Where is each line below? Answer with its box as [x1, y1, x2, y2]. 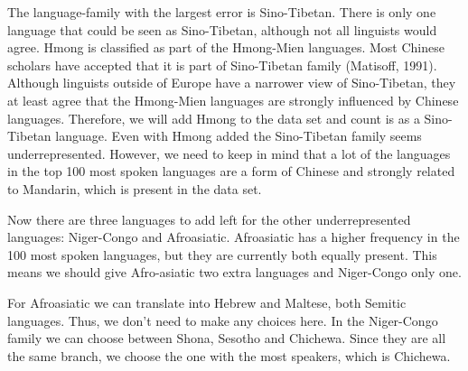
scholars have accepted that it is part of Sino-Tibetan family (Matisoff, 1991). [7, 55, 437, 74]
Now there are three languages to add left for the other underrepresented [7, 209, 411, 228]
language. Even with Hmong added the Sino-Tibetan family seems [55, 126, 422, 145]
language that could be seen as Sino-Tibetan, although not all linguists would [7, 20, 437, 39]
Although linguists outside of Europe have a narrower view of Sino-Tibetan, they [7, 73, 456, 92]
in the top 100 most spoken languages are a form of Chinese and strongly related [7, 162, 455, 181]
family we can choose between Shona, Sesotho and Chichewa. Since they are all [7, 329, 446, 348]
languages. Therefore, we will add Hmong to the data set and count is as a [7, 108, 420, 127]
